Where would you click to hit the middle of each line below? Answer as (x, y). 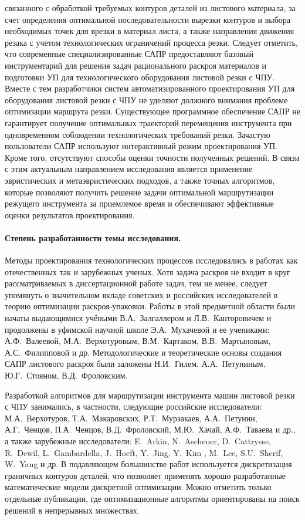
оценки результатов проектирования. (70, 215)
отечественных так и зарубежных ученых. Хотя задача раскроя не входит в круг (148, 271)
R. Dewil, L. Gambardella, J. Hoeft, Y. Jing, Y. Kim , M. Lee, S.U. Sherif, (144, 452)
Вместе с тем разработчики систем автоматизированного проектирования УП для (150, 88)
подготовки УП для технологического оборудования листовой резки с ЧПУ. (140, 77)
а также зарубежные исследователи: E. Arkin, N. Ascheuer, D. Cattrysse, (138, 440)
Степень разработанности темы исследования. (93, 237)
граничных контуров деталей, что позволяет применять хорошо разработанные (145, 475)
